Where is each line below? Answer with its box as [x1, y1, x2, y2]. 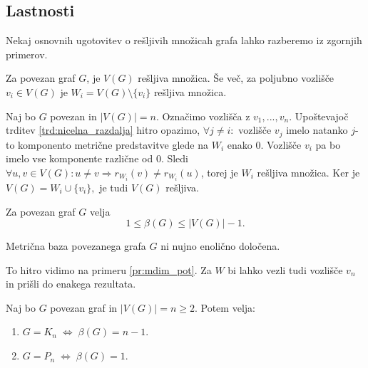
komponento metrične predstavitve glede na [18, 137, 209, 152]
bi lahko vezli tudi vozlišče [228, 262, 343, 277]
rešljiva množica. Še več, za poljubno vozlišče [138, 70, 334, 85]
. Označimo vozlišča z [155, 108, 250, 123]
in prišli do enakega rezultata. [6, 276, 136, 291]
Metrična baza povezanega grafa [6, 238, 146, 253]
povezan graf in [50, 300, 118, 315]
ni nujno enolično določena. [160, 238, 280, 253]
